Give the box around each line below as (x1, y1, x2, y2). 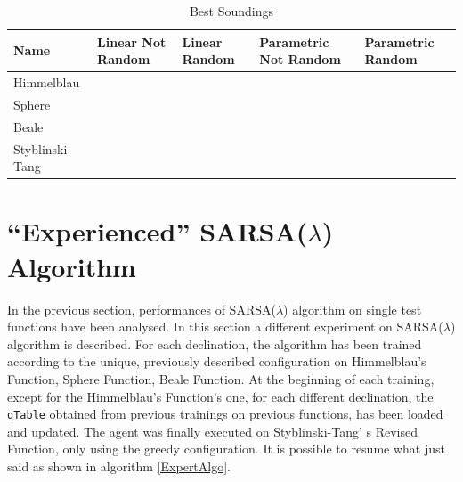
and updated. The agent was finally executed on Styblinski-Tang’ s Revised (7, 421, 418, 440)
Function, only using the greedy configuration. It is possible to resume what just (7, 439, 445, 458)
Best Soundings (189, 2, 274, 20)
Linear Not (97, 32, 167, 51)
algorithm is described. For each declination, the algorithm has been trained (7, 334, 422, 353)
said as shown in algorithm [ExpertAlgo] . (7, 456, 231, 475)
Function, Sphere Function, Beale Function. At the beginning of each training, (7, 369, 435, 388)
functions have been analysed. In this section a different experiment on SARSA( (7, 317, 443, 336)
